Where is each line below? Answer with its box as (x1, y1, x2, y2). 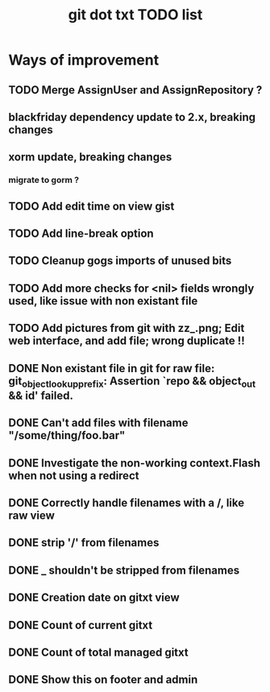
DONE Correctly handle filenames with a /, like (8, 495, 244, 509)
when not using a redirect (8, 469, 139, 483)
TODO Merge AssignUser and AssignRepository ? (8, 83, 263, 97)
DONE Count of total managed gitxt (8, 645, 189, 659)
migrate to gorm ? (8, 175, 79, 186)
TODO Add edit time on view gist (8, 199, 175, 213)
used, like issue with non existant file (8, 294, 198, 308)
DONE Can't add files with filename (8, 416, 189, 430)
